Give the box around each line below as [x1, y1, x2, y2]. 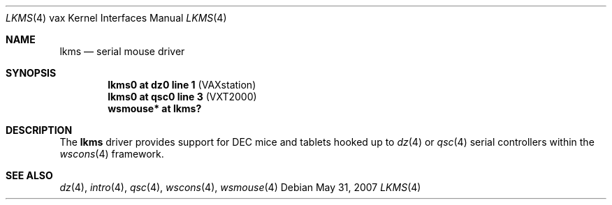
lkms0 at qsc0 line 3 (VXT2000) [108, 91, 257, 102]
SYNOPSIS [6, 67, 57, 79]
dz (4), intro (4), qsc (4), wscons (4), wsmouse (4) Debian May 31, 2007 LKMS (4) [59, 181, 421, 193]
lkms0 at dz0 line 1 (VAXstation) [108, 79, 256, 91]
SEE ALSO [6, 169, 53, 181]
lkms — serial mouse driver [59, 45, 185, 57]
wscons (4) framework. [59, 148, 164, 160]
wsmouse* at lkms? [108, 102, 202, 114]
